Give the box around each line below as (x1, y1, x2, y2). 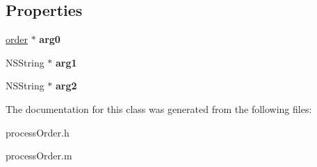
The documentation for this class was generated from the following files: (6, 101, 312, 116)
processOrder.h (6, 125, 70, 139)
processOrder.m (6, 148, 72, 163)
